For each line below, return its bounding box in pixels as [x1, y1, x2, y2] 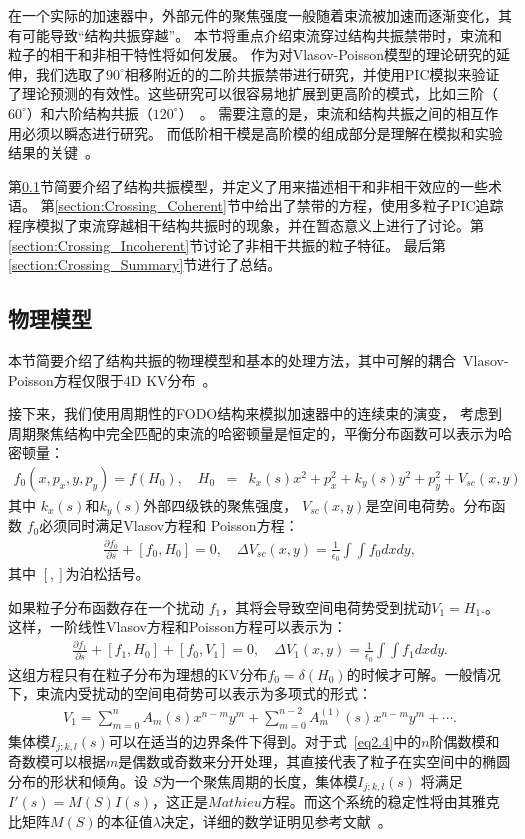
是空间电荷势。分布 [365, 494, 492, 515]
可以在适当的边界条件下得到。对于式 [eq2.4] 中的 [108, 730, 422, 751]
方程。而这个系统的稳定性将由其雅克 [261, 791, 500, 812]
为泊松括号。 [65, 562, 150, 583]
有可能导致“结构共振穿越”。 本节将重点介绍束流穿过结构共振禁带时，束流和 [8, 24, 502, 45]
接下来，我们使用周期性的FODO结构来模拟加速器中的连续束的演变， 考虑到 [8, 403, 502, 424]
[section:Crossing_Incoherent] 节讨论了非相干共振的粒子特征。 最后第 [8, 234, 446, 255]
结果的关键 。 [8, 142, 99, 163]
